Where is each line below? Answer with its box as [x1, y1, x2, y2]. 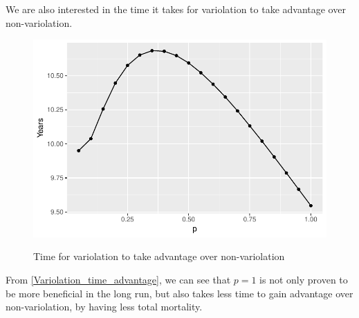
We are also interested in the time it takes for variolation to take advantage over [6, 2, 346, 16]
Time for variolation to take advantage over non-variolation [33, 249, 285, 264]
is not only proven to [259, 272, 348, 286]
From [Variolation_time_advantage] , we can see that [6, 272, 231, 286]
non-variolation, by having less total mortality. [6, 299, 203, 314]
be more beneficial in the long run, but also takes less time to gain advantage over [6, 286, 353, 300]
